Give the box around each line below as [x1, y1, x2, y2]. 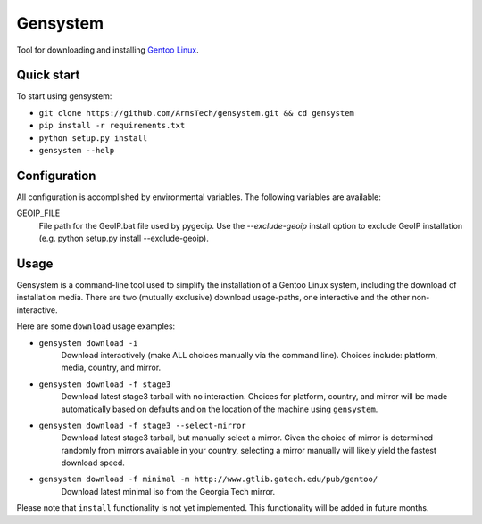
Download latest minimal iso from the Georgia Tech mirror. [61, 486, 276, 496]
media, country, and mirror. [61, 362, 162, 373]
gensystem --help [38, 145, 115, 156]
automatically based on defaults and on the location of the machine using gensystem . [61, 404, 378, 414]
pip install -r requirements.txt [38, 120, 186, 131]
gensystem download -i [38, 338, 138, 348]
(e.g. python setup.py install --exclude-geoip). [38, 233, 209, 244]
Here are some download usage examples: [16, 321, 176, 332]
